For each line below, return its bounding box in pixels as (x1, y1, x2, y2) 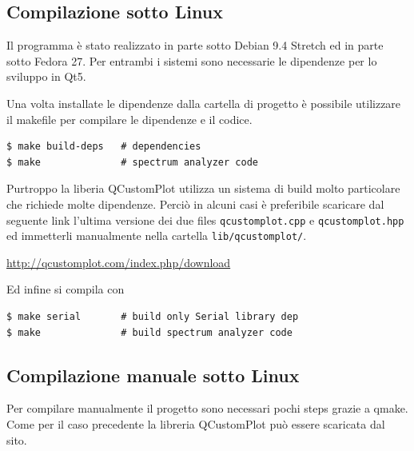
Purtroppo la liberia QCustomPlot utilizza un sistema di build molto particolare (6, 180, 400, 197)
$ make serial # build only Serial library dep (6, 311, 299, 323)
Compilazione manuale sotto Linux (6, 362, 300, 387)
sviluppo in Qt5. (6, 68, 86, 85)
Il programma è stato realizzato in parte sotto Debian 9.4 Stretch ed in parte (6, 37, 384, 54)
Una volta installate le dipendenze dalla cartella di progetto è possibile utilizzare (6, 94, 401, 111)
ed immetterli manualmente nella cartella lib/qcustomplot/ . (6, 227, 307, 244)
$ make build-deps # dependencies (6, 141, 201, 153)
